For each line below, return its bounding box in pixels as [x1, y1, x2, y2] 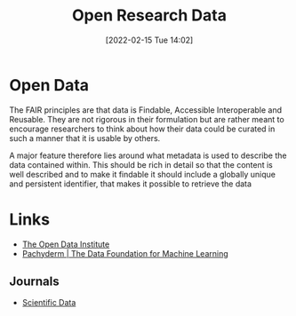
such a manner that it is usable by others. [9, 132, 161, 143]
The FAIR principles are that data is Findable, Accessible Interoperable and [9, 104, 283, 115]
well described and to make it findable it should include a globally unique [9, 169, 276, 179]
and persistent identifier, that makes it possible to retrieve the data [9, 178, 252, 189]
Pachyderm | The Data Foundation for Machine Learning [21, 248, 228, 258]
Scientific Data [21, 297, 76, 308]
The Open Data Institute [21, 239, 110, 249]
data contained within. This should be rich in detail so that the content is [9, 159, 274, 170]
